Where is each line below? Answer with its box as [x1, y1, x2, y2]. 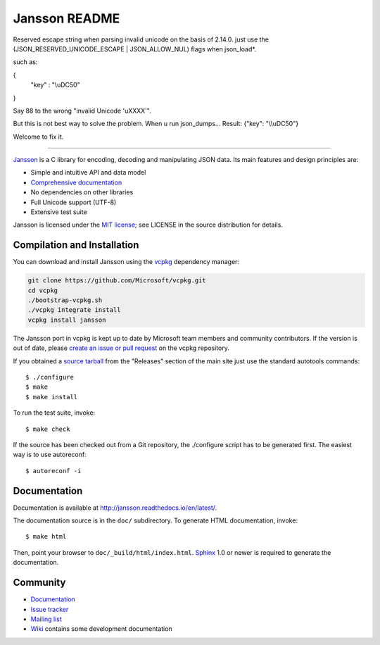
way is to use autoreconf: [13, 451, 87, 459]
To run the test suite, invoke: [13, 408, 96, 417]
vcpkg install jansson [27, 315, 106, 324]
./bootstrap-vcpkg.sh [27, 296, 103, 304]
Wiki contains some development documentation [30, 625, 172, 633]
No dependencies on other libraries [30, 188, 134, 196]
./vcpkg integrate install [27, 306, 121, 314]
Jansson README [13, 11, 120, 26]
